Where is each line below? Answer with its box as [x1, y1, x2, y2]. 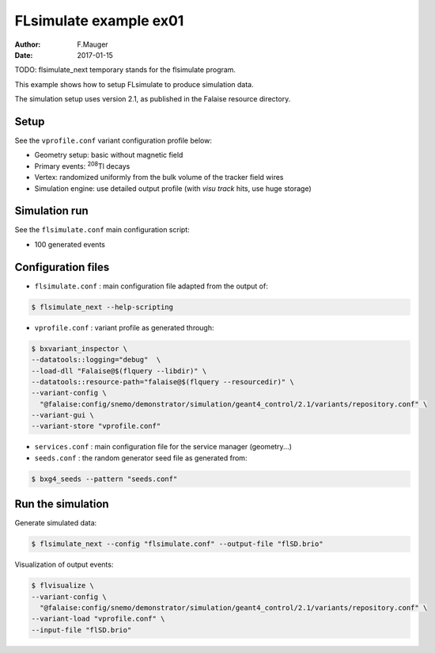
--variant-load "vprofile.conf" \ [31, 614, 165, 624]
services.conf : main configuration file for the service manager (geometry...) [34, 442, 293, 452]
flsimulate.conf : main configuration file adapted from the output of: [34, 281, 268, 291]
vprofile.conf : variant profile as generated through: [34, 323, 214, 332]
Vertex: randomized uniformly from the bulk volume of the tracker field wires [34, 173, 284, 182]
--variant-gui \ [31, 411, 95, 420]
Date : [14, 50, 33, 59]
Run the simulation [14, 498, 110, 511]
